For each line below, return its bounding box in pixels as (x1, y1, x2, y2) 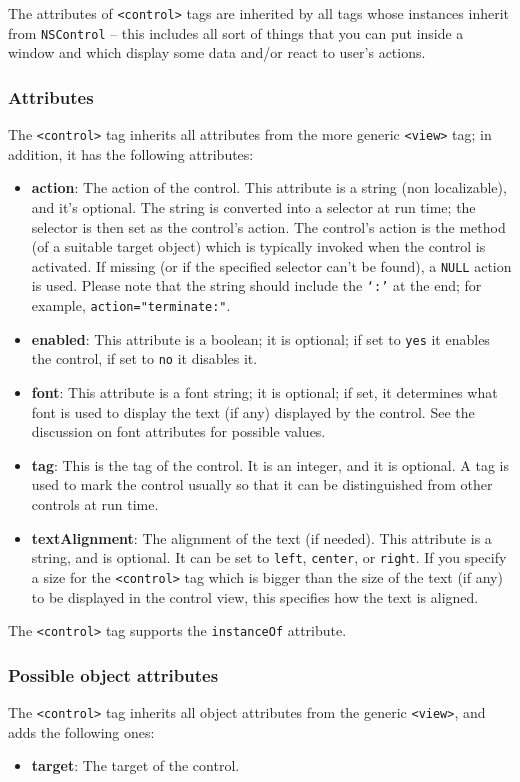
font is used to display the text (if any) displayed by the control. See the (31, 401, 475, 422)
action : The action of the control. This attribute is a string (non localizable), (31, 177, 507, 198)
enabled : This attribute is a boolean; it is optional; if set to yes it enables (31, 328, 490, 349)
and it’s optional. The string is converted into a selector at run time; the (31, 196, 476, 217)
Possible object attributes (8, 662, 219, 687)
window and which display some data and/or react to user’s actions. (8, 42, 426, 63)
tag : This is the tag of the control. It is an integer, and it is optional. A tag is (31, 454, 509, 475)
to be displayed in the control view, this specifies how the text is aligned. (31, 586, 479, 607)
